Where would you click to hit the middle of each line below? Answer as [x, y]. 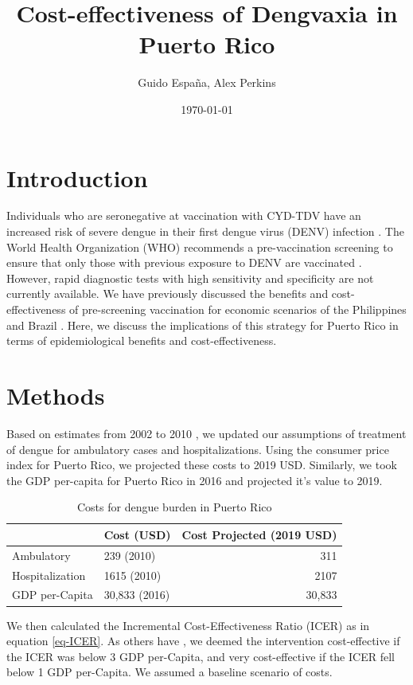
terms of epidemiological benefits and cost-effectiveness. [142, 341]
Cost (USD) [137, 534]
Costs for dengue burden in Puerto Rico [174, 507]
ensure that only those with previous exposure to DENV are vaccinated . [184, 262]
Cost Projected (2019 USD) [259, 534]
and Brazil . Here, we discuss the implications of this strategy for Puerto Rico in [203, 325]
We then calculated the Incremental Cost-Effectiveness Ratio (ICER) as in [188, 625]
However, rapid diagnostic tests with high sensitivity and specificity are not [190, 278]
